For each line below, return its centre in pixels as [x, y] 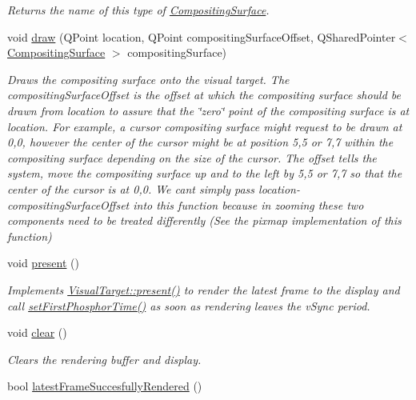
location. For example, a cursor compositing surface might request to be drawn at [205, 126]
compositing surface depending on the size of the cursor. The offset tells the [192, 157]
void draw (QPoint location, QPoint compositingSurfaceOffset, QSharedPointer [202, 36]
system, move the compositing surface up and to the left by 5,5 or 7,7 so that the [205, 173]
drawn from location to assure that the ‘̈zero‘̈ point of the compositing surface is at [208, 110]
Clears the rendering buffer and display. [104, 359]
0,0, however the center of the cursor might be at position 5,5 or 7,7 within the [200, 142]
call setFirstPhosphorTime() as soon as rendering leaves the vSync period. [189, 305]
